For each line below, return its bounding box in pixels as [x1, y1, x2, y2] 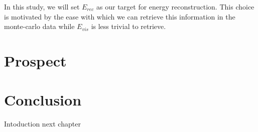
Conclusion [4, 89, 82, 110]
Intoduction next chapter [4, 118, 81, 129]
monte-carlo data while [4, 21, 75, 31]
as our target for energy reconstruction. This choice [96, 1, 254, 11]
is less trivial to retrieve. [91, 21, 166, 31]
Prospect [4, 50, 67, 70]
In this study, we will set [4, 1, 80, 11]
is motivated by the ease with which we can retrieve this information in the [4, 11, 235, 21]
